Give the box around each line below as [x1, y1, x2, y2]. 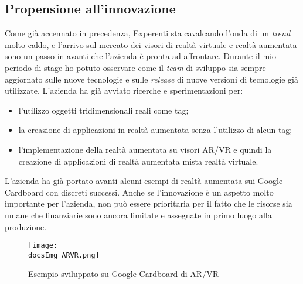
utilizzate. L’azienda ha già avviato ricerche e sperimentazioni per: [5, 84, 243, 97]
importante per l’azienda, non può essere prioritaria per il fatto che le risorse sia [5, 197, 292, 210]
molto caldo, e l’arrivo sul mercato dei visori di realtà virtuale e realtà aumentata [5, 38, 297, 50]
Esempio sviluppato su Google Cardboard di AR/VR [28, 268, 219, 280]
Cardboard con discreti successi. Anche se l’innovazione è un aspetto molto [5, 186, 274, 198]
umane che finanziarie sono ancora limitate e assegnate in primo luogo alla [5, 208, 272, 221]
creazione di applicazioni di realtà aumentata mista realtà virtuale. [18, 155, 258, 167]
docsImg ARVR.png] [28, 251, 100, 259]
